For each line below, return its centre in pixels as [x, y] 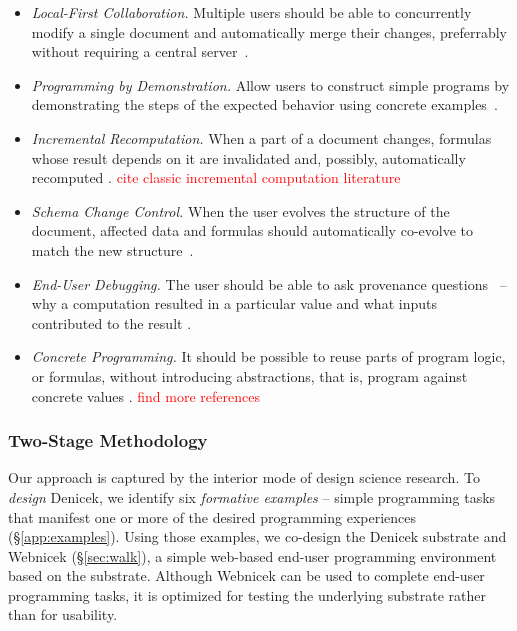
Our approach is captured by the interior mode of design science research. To [244, 477]
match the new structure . [112, 249]
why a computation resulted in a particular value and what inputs [234, 303]
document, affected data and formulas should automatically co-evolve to [252, 230]
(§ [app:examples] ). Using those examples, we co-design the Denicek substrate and [257, 536]
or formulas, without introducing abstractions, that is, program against [249, 375]
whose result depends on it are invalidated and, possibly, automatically [248, 157]
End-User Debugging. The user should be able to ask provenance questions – [269, 283]
